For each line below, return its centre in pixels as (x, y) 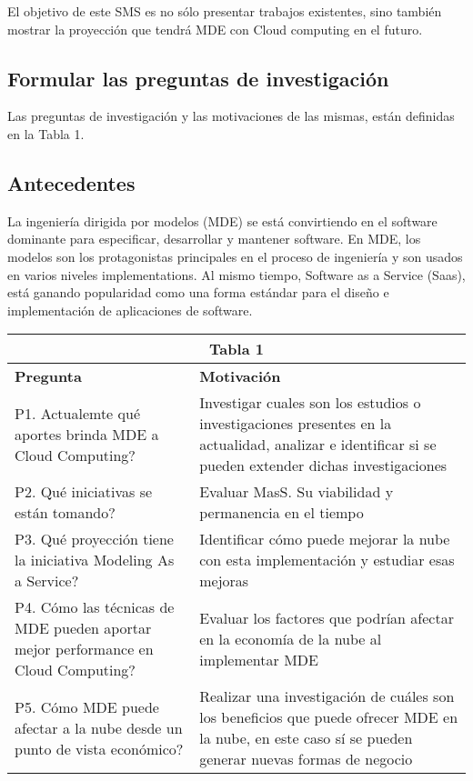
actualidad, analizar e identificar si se (318, 445)
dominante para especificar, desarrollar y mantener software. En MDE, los (214, 239)
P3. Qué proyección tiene (94, 539)
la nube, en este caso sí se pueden (306, 738)
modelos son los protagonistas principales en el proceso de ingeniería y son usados (235, 256)
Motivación (240, 376)
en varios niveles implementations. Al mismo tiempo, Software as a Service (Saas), (236, 274)
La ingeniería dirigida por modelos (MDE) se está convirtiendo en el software (222, 220)
